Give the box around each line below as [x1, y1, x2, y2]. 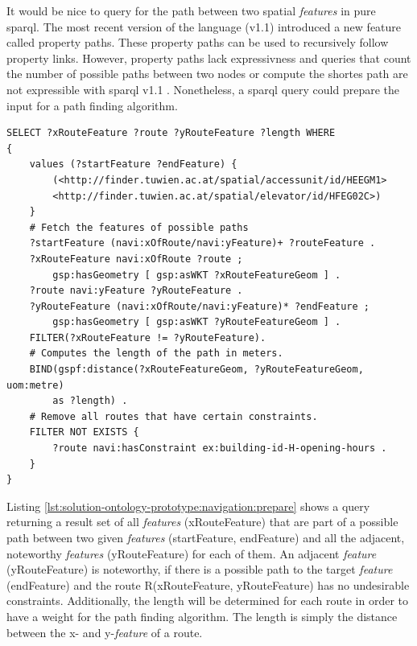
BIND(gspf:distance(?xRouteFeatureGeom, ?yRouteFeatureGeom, [29, 364, 364, 376]
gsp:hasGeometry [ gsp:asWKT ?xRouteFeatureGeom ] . [52, 269, 341, 281]
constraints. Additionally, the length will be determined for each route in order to [6, 592, 408, 609]
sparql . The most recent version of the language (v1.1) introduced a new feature [6, 18, 402, 35]
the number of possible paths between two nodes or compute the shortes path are [6, 65, 408, 82]
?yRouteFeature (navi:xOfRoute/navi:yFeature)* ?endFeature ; [29, 300, 370, 312]
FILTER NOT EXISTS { [29, 426, 139, 438]
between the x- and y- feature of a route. [6, 623, 203, 640]
